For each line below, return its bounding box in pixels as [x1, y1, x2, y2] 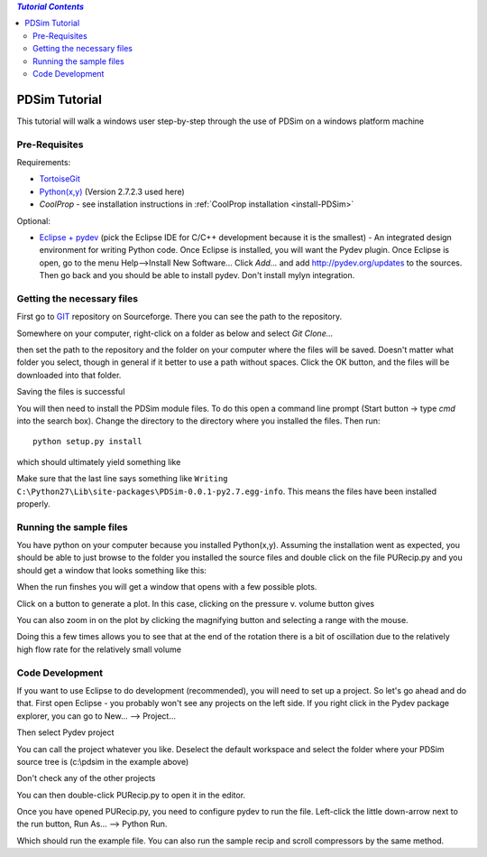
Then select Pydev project [16, 727, 115, 738]
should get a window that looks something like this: [16, 564, 207, 575]
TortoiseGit [39, 173, 81, 184]
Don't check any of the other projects [16, 773, 156, 784]
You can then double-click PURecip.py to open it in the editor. [16, 789, 246, 800]
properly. [16, 498, 51, 509]
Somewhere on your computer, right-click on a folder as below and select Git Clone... [16, 328, 334, 339]
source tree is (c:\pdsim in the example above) [16, 756, 189, 767]
